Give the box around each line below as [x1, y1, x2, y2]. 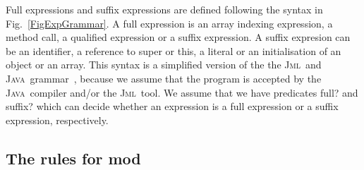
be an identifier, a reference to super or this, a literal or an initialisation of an [6, 43, 341, 58]
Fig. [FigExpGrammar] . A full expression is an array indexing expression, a [6, 16, 333, 30]
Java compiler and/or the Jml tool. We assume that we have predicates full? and [6, 85, 358, 99]
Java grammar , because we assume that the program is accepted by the [6, 71, 322, 85]
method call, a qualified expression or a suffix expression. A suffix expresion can [6, 30, 351, 44]
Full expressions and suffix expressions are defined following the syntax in [6, 2, 323, 16]
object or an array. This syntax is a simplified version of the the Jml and [6, 57, 322, 72]
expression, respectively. [6, 112, 109, 127]
